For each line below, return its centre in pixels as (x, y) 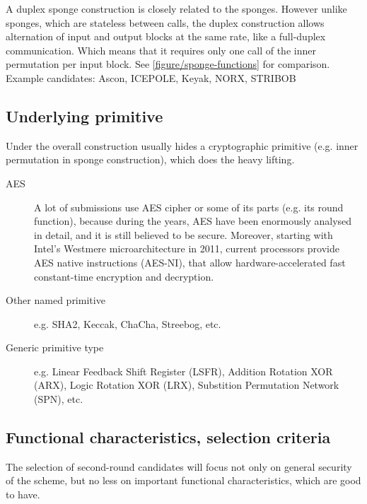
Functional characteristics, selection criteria (168, 437)
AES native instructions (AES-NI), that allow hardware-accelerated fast (190, 262)
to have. (23, 494)
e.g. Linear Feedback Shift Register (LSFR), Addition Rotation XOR (183, 371)
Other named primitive (56, 300)
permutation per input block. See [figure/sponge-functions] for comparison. (168, 64)
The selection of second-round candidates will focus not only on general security (179, 466)
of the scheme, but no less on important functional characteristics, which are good (183, 480)
